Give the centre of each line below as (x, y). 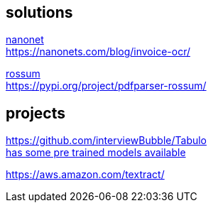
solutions (39, 12)
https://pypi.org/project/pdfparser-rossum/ (106, 86)
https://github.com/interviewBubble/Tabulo (106, 141)
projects (36, 113)
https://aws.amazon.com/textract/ (85, 175)
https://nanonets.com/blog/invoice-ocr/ (98, 52)
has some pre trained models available (96, 153)
